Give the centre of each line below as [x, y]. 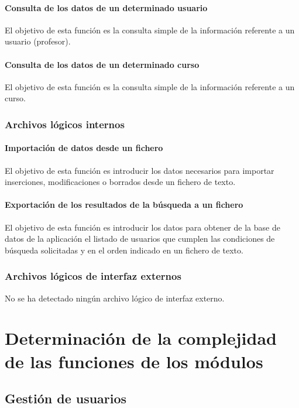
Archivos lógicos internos [65, 124]
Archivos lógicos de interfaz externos [93, 276]
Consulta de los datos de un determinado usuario [106, 7]
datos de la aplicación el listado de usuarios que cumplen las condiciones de [140, 239]
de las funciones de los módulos [134, 361]
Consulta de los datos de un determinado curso [102, 64]
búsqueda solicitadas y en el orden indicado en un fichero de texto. [124, 250]
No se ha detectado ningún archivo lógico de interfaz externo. [115, 298]
